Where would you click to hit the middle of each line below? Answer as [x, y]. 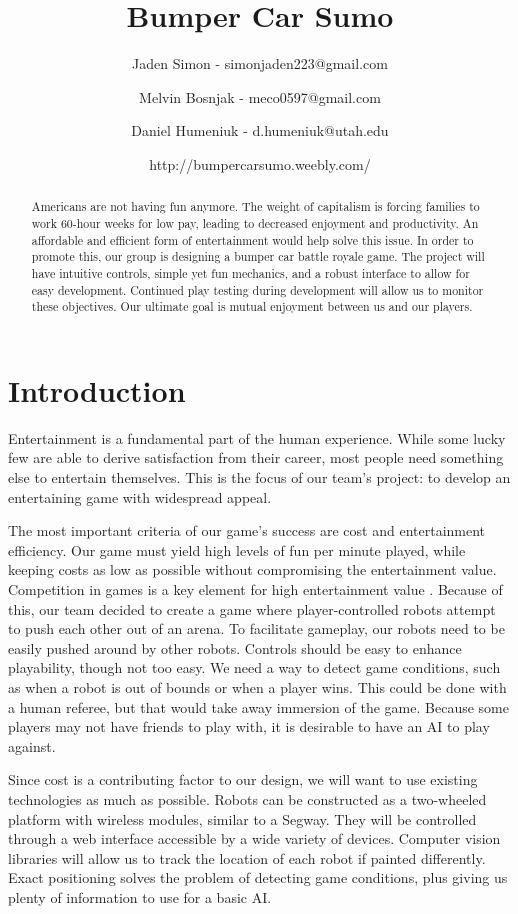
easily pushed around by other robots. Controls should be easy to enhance [235, 647]
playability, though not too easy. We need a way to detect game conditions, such [254, 667]
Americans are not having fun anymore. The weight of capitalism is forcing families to [255, 206]
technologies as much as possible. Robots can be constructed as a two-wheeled [247, 798]
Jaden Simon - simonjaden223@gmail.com [260, 63]
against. [32, 745]
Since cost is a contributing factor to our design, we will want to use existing [243, 779]
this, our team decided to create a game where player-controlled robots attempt [252, 608]
